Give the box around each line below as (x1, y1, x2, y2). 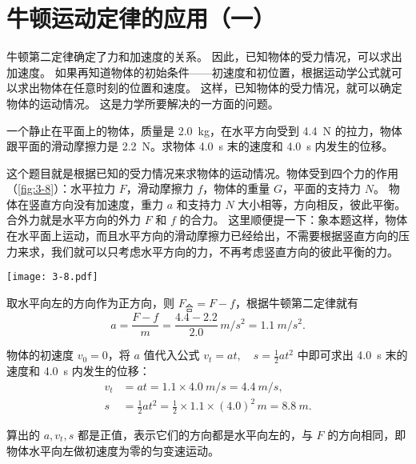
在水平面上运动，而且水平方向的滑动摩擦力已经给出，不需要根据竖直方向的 (6, 227, 398, 244)
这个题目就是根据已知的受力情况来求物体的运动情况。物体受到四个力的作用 (6, 164, 398, 181)
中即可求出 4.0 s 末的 (297, 346, 408, 363)
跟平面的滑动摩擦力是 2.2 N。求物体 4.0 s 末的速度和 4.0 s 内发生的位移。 (6, 138, 394, 154)
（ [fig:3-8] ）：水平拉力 (6, 180, 116, 197)
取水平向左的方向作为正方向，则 (6, 294, 174, 310)
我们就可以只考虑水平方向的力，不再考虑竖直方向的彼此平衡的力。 (50, 242, 398, 259)
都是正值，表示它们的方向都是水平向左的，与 (77, 426, 313, 442)
